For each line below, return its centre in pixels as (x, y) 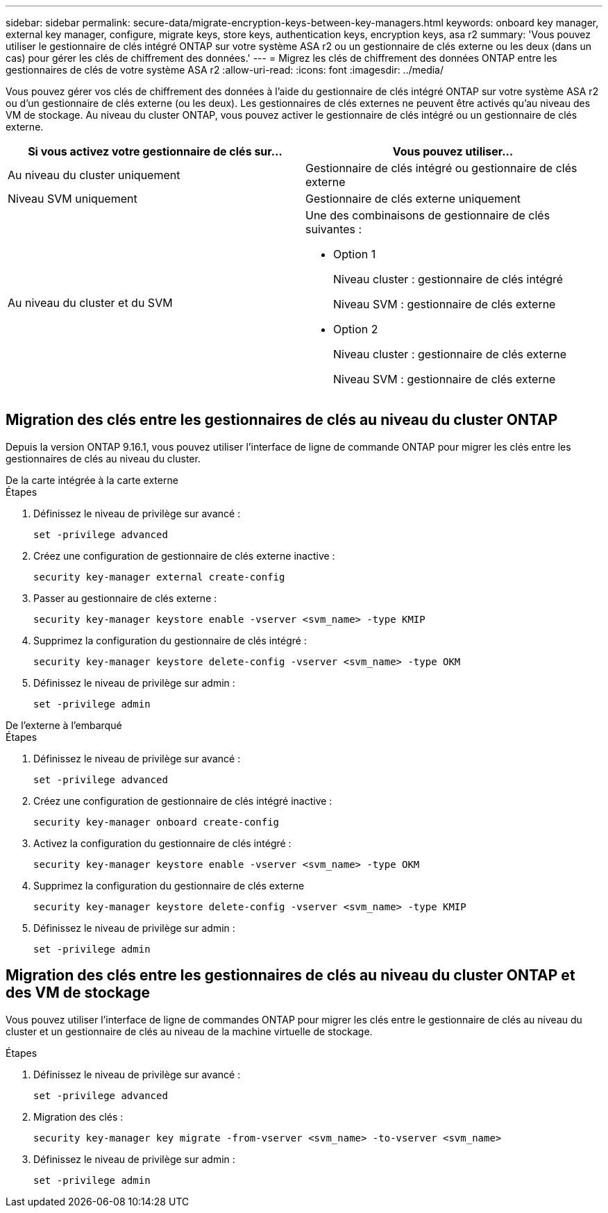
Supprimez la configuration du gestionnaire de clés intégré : (170, 640)
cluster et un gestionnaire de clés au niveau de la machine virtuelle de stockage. (189, 1031)
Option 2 (356, 329)
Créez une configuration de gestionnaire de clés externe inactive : (184, 555)
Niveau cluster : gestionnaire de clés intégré (448, 279)
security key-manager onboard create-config (157, 822)
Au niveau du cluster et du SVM (90, 303)
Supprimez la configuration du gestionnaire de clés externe (169, 885)
